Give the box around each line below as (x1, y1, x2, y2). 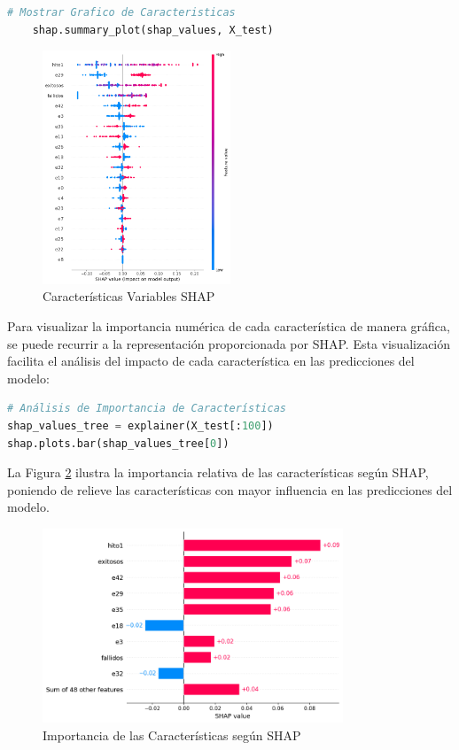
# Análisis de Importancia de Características (7, 402, 286, 415)
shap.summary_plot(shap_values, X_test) (32, 23, 274, 36)
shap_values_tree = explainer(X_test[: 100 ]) (7, 419, 274, 432)
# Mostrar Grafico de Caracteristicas (7, 6, 236, 19)
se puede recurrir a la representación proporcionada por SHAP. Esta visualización (7, 334, 451, 352)
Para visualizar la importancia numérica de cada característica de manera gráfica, (7, 316, 450, 335)
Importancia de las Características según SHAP (43, 725, 301, 744)
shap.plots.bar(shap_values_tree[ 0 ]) (7, 437, 229, 450)
